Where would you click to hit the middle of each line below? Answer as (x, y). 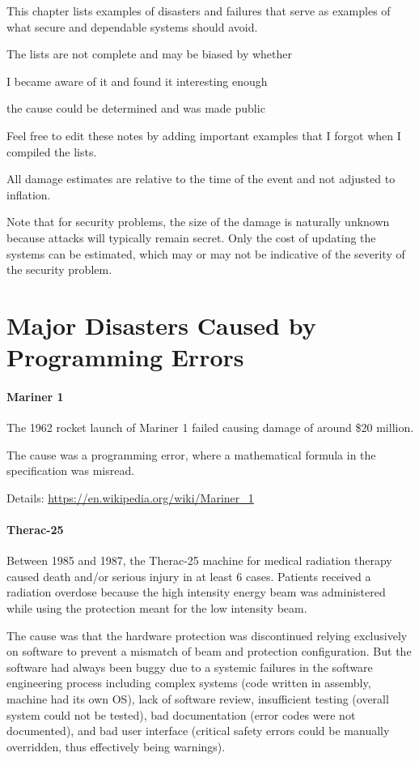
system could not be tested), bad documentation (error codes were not (181, 714)
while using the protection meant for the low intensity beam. (157, 608)
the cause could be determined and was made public (136, 108)
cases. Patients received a (308, 576)
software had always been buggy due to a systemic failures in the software (190, 667)
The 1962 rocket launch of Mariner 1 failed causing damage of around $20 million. (210, 428)
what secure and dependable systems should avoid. (132, 26)
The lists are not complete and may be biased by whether (149, 54)
